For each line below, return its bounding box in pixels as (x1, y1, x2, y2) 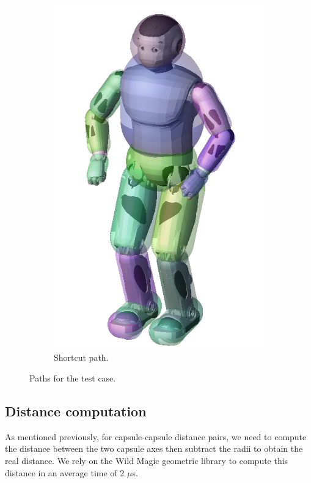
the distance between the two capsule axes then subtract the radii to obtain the (5, 442, 303, 455)
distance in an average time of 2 (5, 466, 125, 479)
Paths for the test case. (29, 371, 116, 384)
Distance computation (5, 401, 147, 420)
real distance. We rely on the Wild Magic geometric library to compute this (5, 454, 288, 466)
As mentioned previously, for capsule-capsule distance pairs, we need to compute (5, 430, 307, 443)
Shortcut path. (54, 351, 109, 364)
